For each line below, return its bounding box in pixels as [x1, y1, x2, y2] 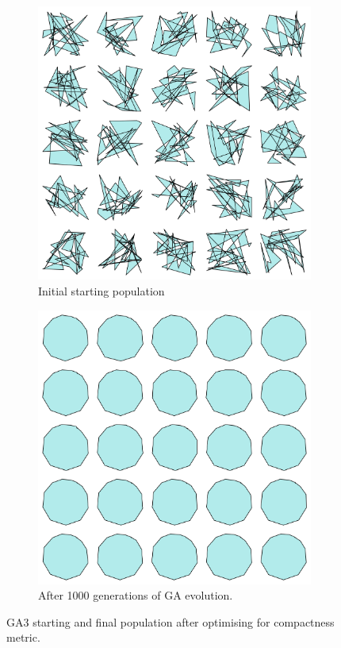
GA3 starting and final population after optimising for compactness [6, 613, 335, 630]
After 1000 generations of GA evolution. [38, 587, 233, 604]
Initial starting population [38, 282, 165, 299]
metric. [6, 629, 40, 646]
